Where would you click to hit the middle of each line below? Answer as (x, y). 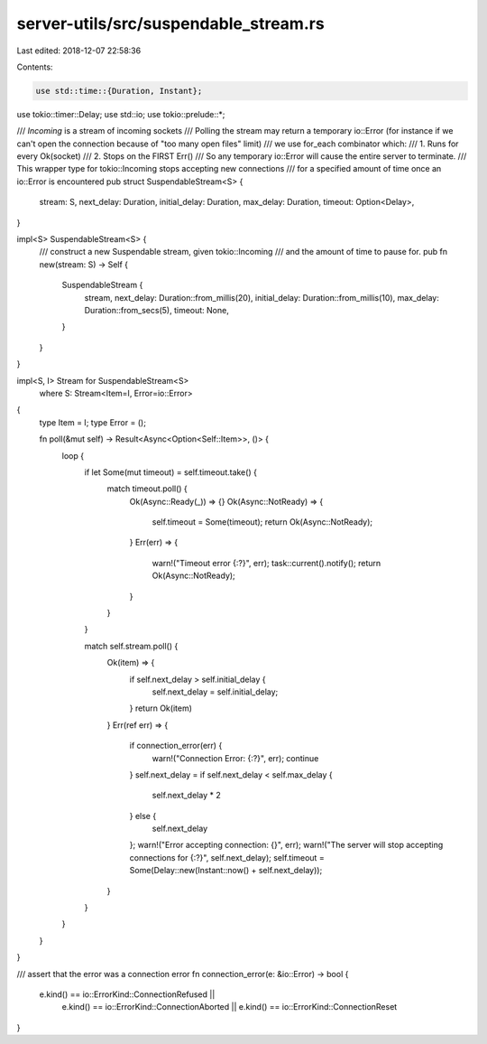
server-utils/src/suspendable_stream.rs (170, 23)
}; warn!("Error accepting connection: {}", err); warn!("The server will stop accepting (286, 845)
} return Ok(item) (161, 708)
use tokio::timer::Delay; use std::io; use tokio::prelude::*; (121, 114)
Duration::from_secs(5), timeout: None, (156, 310)
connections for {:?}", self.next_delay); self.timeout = (227, 857)
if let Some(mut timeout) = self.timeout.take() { (170, 472)
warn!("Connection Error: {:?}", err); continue (235, 758)
